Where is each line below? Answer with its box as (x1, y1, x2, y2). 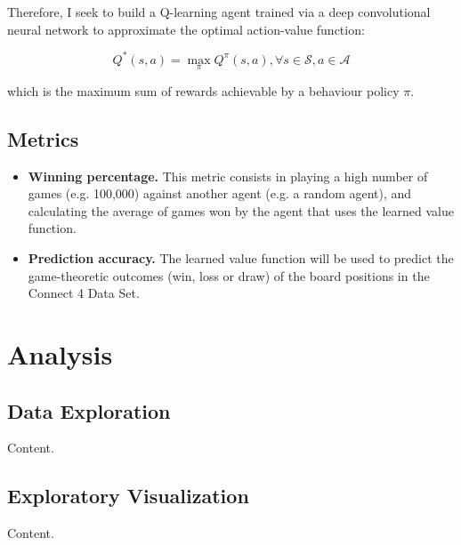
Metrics (7, 124, 79, 152)
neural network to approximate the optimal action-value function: (7, 20, 365, 38)
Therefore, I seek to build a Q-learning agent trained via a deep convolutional (7, 3, 431, 20)
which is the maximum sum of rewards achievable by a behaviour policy (7, 81, 400, 100)
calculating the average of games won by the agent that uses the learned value (28, 201, 454, 220)
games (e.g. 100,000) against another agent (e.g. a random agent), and (28, 184, 412, 203)
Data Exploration (7, 397, 171, 424)
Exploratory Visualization (7, 482, 249, 509)
